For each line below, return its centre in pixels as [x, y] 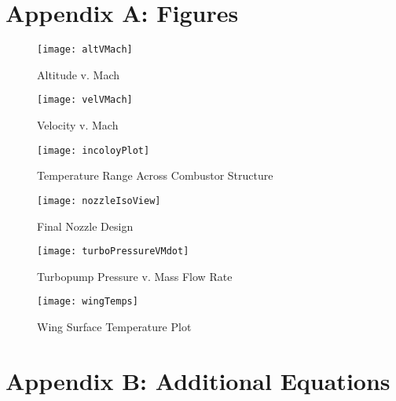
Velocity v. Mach [78, 125]
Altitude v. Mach [79, 74]
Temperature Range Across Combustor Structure [155, 175]
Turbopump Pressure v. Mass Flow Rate [135, 276]
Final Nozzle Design [85, 226]
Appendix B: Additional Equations [198, 380]
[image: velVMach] [85, 100]
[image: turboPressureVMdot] [113, 252]
